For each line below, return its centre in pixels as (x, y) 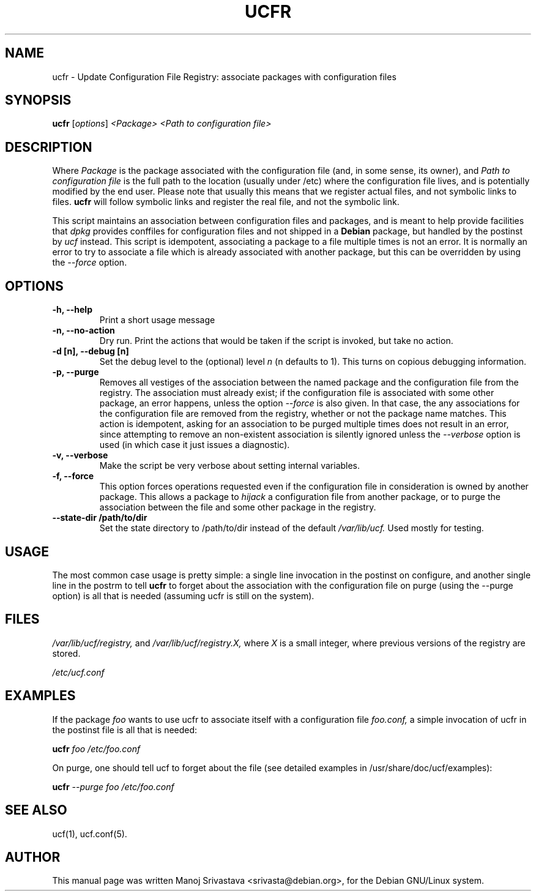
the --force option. (90, 263)
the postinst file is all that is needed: (125, 730)
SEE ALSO (36, 810)
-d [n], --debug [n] (91, 351)
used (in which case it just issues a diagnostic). (195, 445)
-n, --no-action (84, 330)
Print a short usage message (157, 320)
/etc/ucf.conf (78, 672)
